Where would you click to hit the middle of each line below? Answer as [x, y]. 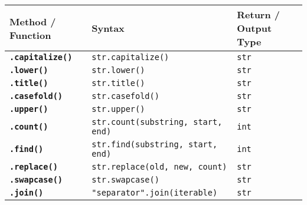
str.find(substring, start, [155, 144]
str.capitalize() [130, 57]
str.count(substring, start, [157, 122]
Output [254, 28]
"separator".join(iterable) [155, 193]
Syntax [108, 28]
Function [30, 35]
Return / [258, 14]
